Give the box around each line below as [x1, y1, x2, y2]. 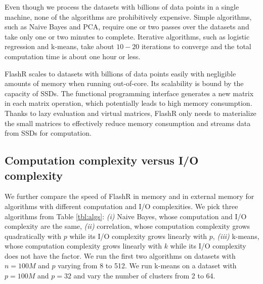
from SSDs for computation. [5, 128, 92, 138]
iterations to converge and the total [141, 41, 251, 52]
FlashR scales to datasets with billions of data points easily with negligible [5, 68, 236, 78]
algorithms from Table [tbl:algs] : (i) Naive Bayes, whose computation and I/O [5, 211, 247, 221]
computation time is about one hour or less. [5, 51, 141, 61]
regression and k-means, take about [5, 41, 114, 52]
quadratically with [5, 230, 62, 241]
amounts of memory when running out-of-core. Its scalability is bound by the [5, 78, 244, 89]
